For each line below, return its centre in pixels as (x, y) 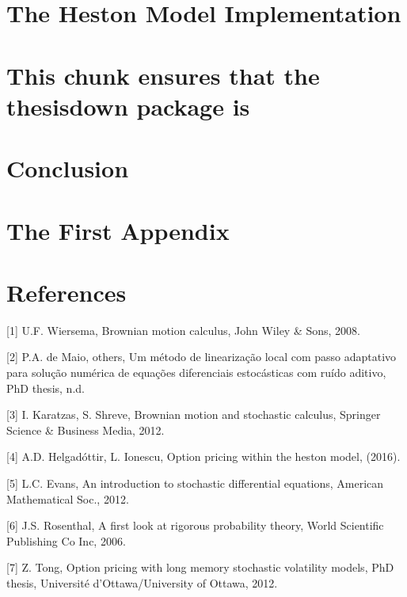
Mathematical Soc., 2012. (68, 498)
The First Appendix (118, 230)
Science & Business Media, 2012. (86, 430)
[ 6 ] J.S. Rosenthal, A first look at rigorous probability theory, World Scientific (195, 525)
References (67, 292)
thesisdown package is (128, 106)
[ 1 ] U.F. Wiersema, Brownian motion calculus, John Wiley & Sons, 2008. (183, 330)
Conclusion (68, 168)
